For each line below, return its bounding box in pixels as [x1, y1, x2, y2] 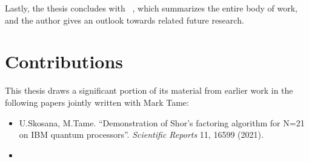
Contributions [5, 49, 124, 74]
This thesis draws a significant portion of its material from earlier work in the [5, 84, 293, 97]
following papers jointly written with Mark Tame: [5, 96, 189, 108]
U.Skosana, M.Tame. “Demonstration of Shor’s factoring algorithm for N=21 [19, 116, 305, 129]
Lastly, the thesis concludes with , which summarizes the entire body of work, [5, 2, 297, 14]
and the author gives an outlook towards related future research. [5, 13, 244, 26]
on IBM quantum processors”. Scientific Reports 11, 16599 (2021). [19, 128, 264, 141]
